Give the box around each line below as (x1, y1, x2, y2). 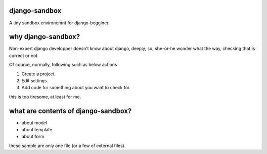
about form (21, 134, 44, 140)
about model (21, 119, 47, 126)
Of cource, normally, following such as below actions (9, 62, 117, 68)
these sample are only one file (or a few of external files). (9, 143, 126, 149)
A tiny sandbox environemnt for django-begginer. (9, 20, 110, 26)
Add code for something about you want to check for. (21, 85, 131, 91)
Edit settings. (21, 77, 48, 84)
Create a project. (21, 71, 56, 77)
